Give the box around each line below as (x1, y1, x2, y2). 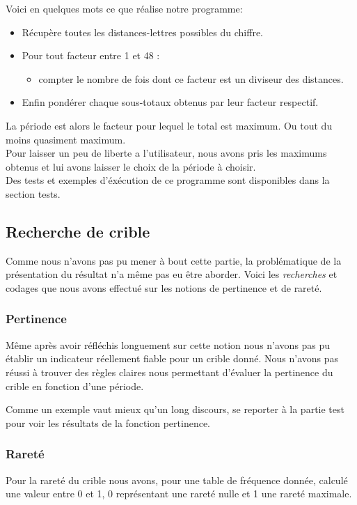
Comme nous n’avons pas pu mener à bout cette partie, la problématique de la (6, 253, 342, 267)
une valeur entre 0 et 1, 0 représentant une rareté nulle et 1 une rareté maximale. (6, 486, 352, 501)
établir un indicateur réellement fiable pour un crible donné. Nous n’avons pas (6, 351, 339, 366)
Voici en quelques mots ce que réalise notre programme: (6, 1, 243, 15)
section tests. (6, 186, 61, 201)
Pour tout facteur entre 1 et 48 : (22, 48, 160, 63)
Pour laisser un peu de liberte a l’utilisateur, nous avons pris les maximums (6, 146, 327, 160)
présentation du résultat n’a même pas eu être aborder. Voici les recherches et (6, 267, 338, 281)
